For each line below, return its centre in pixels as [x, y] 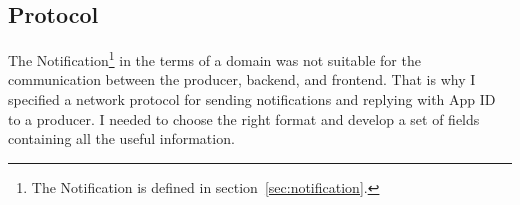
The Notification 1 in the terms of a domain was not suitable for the [214, 58]
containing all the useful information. [121, 138]
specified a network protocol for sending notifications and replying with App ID [252, 99]
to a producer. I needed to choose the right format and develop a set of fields [244, 118]
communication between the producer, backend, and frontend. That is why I [242, 79]
